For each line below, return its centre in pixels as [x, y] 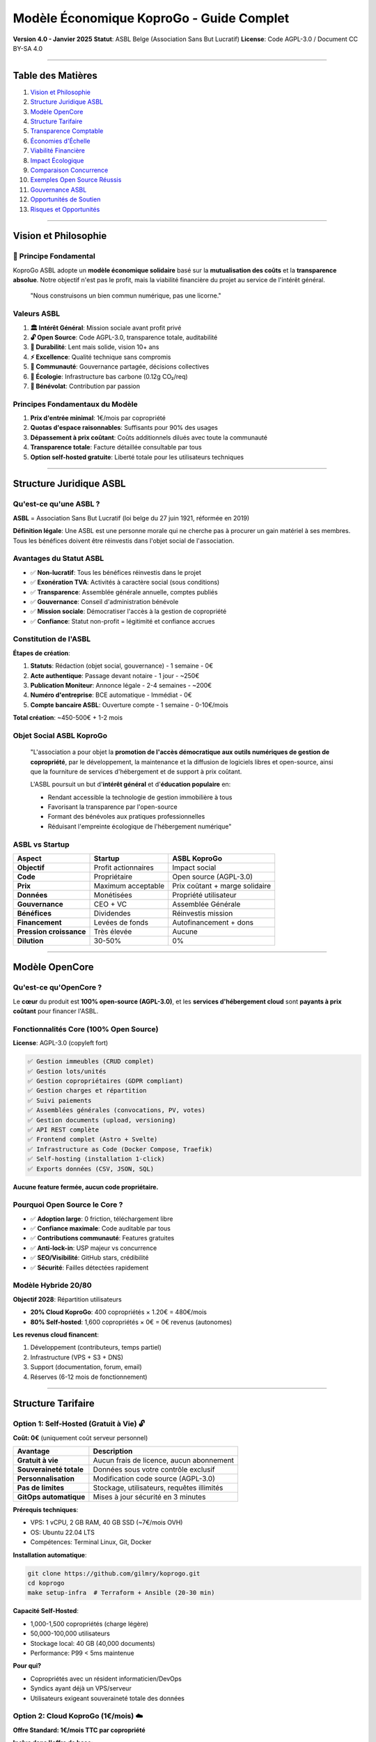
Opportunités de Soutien [65, 199]
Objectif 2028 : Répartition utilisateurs [67, 1299]
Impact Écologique [57, 160]
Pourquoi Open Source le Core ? [68, 1205]
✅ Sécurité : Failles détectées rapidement [89, 1267]
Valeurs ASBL [37, 314]
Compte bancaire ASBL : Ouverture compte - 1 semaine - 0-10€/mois [130, 704]
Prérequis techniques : [46, 1510]
